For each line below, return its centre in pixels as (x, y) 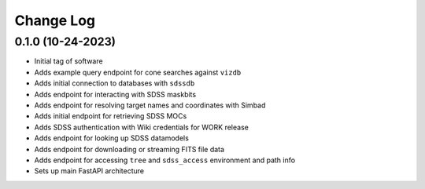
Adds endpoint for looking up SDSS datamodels (111, 138)
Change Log (55, 20)
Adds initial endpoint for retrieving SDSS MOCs (111, 116)
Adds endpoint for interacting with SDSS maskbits (115, 94)
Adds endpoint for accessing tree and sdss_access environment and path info (164, 160)
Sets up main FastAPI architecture (89, 171)
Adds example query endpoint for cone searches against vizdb (138, 72)
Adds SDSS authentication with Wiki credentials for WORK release (142, 127)
